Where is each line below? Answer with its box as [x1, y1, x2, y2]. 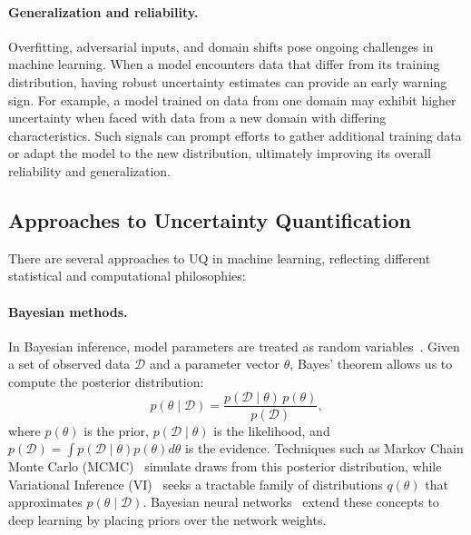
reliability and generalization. [8, 161, 172, 180]
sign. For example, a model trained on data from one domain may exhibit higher [8, 90, 456, 109]
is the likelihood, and [213, 421, 330, 440]
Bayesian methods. [8, 302, 128, 321]
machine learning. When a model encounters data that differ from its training [8, 54, 440, 74]
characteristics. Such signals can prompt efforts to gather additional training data [8, 125, 462, 144]
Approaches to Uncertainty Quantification [8, 205, 411, 233]
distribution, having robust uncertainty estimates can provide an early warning [8, 72, 447, 91]
